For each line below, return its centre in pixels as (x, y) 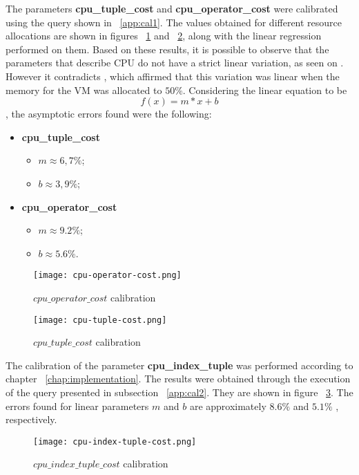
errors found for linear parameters (77, 406)
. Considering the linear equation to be (265, 90)
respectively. (31, 419)
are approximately (228, 406)
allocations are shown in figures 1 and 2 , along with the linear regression (164, 36)
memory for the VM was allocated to (84, 90)
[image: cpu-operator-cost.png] (107, 276)
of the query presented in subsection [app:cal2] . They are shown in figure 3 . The (179, 392)
